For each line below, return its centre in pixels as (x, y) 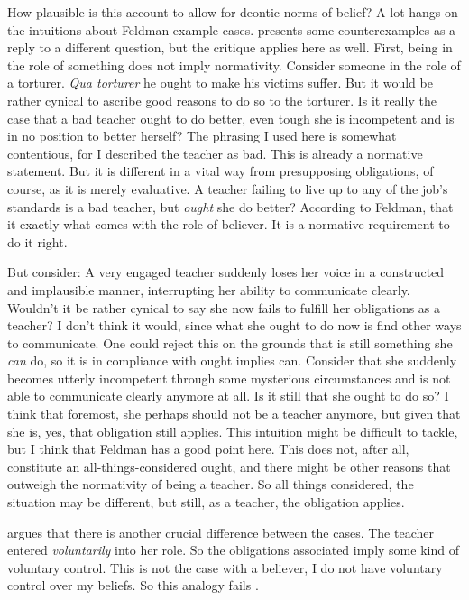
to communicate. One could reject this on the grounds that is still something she (230, 342)
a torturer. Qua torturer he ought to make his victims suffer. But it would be (220, 83)
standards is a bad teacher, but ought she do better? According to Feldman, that (230, 206)
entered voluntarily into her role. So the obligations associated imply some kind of (233, 550)
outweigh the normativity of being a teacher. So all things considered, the (211, 484)
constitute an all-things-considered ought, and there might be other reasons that (229, 466)
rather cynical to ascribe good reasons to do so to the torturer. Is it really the (222, 100)
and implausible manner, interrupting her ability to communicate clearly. (209, 289)
